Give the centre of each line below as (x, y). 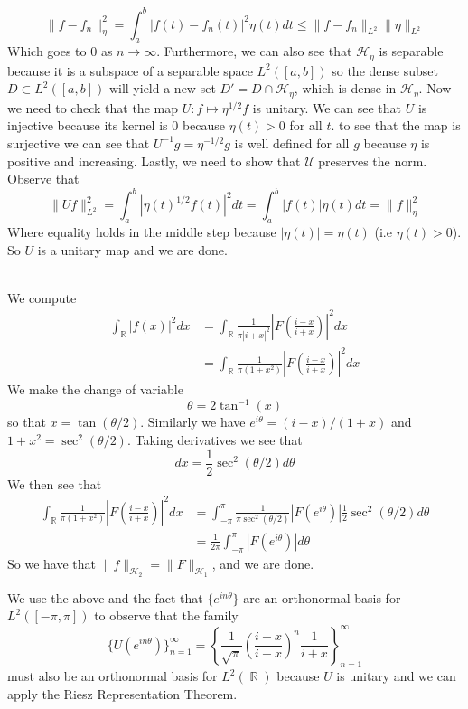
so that (27, 422)
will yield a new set (162, 88)
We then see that (55, 483)
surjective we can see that (79, 142)
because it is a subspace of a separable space (130, 70)
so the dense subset (385, 70)
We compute (42, 297)
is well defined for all (292, 142)
